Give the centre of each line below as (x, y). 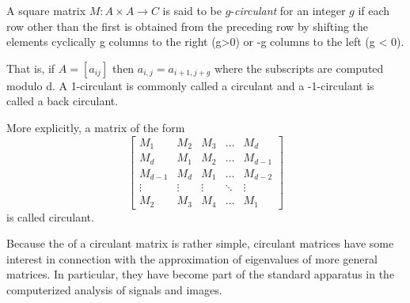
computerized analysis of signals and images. (114, 289)
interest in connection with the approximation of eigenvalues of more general (192, 258)
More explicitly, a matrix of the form (96, 127)
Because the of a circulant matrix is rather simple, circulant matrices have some (200, 243)
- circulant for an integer (288, 10)
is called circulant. (50, 216)
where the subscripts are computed (299, 68)
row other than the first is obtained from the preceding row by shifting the (188, 26)
